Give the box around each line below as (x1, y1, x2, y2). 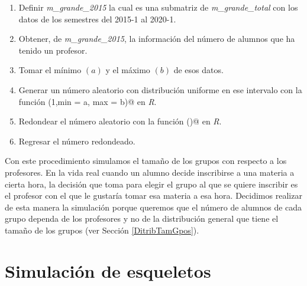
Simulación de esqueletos (5, 258, 211, 282)
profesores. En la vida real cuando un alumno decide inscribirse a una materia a (5, 166, 295, 178)
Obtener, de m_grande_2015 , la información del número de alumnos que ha (18, 32, 295, 45)
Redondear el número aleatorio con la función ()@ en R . (18, 115, 222, 127)
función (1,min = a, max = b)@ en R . (18, 95, 157, 107)
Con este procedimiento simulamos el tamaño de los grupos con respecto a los (5, 154, 287, 167)
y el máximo (105, 64, 150, 76)
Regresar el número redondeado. (18, 134, 135, 147)
